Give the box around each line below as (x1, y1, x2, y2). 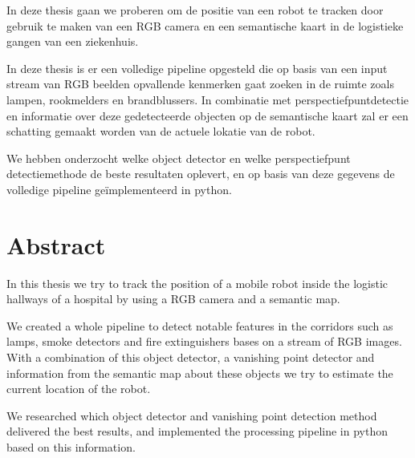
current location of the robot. (6, 380, 151, 397)
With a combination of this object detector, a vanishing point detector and (6, 349, 375, 366)
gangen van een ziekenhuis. (6, 33, 139, 50)
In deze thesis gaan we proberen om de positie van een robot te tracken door (6, 2, 384, 18)
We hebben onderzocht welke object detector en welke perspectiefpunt (6, 149, 351, 166)
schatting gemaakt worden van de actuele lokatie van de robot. (6, 123, 315, 140)
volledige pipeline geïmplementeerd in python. (6, 180, 232, 197)
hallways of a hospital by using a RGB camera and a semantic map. (6, 290, 340, 307)
